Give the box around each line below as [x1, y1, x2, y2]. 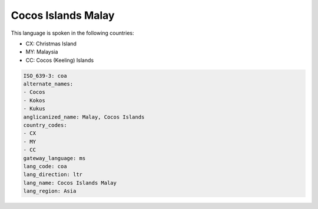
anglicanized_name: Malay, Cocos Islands [23, 114, 145, 120]
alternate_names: [23, 81, 74, 88]
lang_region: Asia [23, 188, 77, 194]
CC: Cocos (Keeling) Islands [25, 57, 94, 64]
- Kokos [23, 97, 45, 104]
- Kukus [23, 105, 45, 112]
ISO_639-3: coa [23, 72, 67, 79]
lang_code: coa [23, 163, 67, 170]
